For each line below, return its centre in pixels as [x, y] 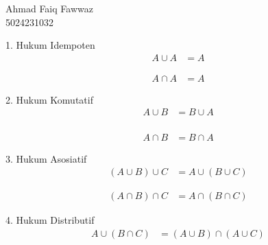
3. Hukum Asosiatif [46, 158]
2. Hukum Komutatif [49, 99]
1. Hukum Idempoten [50, 45]
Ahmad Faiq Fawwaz [49, 8]
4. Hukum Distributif [50, 220]
